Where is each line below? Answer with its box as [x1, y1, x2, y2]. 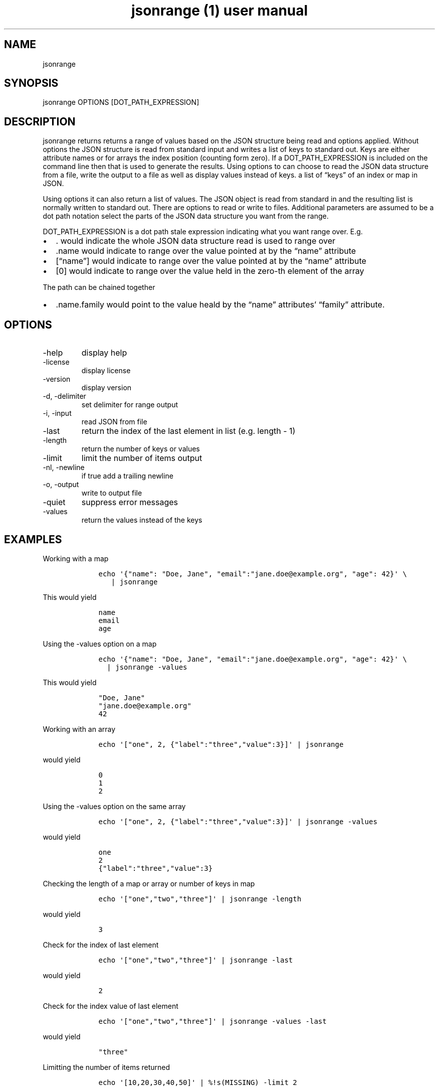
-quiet [43, 497, 66, 508]
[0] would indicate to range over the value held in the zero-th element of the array [56, 266, 364, 276]
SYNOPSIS [4, 77, 59, 90]
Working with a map [43, 554, 109, 563]
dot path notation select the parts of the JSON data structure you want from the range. [43, 212, 329, 221]
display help [81, 348, 127, 358]
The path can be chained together [43, 283, 155, 292]
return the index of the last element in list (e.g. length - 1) [81, 426, 296, 436]
